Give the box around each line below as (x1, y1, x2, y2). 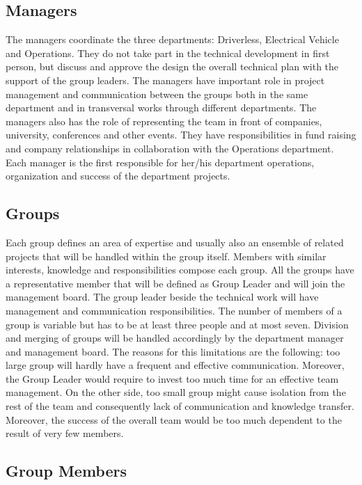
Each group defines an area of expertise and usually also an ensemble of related (6, 234, 344, 249)
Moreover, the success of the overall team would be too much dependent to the (6, 412, 342, 427)
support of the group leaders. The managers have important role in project (6, 72, 325, 87)
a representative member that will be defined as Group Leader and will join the (6, 276, 345, 290)
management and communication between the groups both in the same (6, 86, 308, 101)
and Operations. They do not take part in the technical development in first (6, 45, 330, 60)
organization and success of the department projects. (6, 168, 230, 183)
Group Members (6, 460, 127, 482)
